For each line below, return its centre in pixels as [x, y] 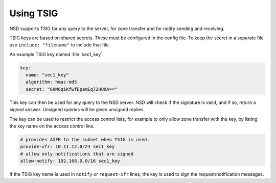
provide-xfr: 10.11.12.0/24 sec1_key [67, 147]
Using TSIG [34, 13]
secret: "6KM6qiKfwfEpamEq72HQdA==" [72, 89]
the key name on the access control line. [52, 126]
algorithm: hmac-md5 [51, 82]
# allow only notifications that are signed [77, 154]
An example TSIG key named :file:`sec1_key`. [56, 54]
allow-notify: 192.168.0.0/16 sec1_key [70, 161]
